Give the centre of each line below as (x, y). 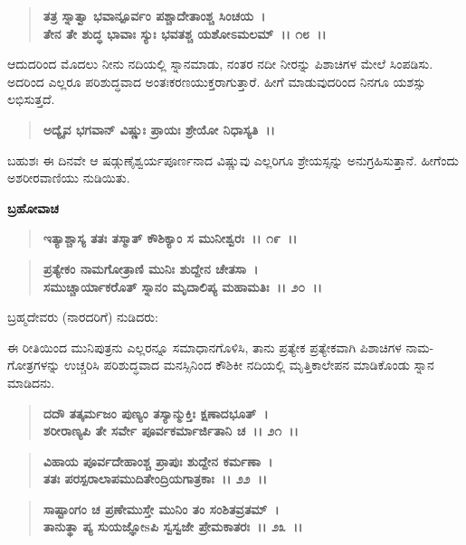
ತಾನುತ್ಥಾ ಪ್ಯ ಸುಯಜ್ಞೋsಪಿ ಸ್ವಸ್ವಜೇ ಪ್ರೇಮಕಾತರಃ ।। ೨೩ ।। (173, 526)
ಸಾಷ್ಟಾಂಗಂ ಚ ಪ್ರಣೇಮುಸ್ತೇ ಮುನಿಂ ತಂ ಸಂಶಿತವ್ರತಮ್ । (161, 508)
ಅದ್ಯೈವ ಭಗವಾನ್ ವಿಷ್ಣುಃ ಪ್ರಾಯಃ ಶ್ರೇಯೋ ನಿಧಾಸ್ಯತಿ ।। (159, 129)
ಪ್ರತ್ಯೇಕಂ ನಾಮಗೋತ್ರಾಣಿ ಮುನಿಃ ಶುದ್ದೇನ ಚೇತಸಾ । (151, 268)
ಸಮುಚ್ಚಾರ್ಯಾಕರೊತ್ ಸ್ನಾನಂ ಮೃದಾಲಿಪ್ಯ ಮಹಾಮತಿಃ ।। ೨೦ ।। (182, 286)
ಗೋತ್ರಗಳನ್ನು (34, 365)
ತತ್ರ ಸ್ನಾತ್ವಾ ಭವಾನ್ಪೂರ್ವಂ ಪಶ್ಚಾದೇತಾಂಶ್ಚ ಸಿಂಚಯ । (154, 15)
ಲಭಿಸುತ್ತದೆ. (31, 99)
